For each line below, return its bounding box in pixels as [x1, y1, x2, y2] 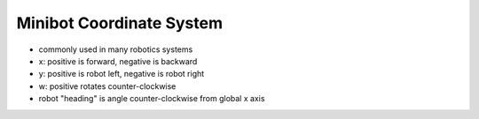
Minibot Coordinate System [16, 13, 224, 33]
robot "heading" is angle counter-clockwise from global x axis [38, 93, 265, 104]
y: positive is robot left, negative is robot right [38, 69, 205, 79]
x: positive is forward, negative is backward [38, 56, 198, 66]
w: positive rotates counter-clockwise [38, 80, 177, 92]
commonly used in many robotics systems [38, 44, 193, 55]
